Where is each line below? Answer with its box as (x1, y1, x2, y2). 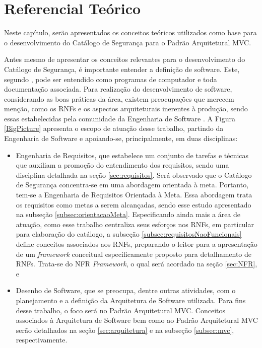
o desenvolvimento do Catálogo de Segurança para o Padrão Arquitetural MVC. (4, 37, 251, 47)
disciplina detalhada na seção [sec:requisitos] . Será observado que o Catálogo (16, 169, 252, 180)
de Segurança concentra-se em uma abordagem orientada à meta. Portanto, (16, 179, 249, 190)
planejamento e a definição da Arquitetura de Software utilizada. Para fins (16, 295, 246, 305)
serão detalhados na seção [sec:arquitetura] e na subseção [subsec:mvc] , (16, 324, 234, 335)
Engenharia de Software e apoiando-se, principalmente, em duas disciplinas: (4, 133, 238, 144)
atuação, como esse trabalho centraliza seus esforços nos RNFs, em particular (16, 219, 254, 229)
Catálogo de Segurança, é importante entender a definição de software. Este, (4, 63, 240, 74)
